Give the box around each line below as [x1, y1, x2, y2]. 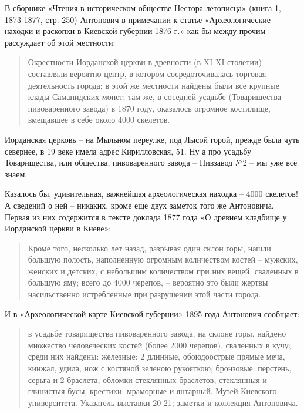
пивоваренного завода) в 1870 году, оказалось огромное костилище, [28, 102, 271, 114]
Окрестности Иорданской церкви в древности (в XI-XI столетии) [28, 56, 262, 68]
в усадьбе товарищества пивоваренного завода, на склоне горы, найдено [28, 327, 286, 340]
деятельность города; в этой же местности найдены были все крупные [28, 79, 279, 91]
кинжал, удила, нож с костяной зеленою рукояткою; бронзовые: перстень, [28, 362, 292, 374]
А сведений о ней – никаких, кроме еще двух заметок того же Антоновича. [5, 199, 274, 211]
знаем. [5, 167, 28, 180]
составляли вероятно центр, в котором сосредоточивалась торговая [28, 67, 266, 79]
